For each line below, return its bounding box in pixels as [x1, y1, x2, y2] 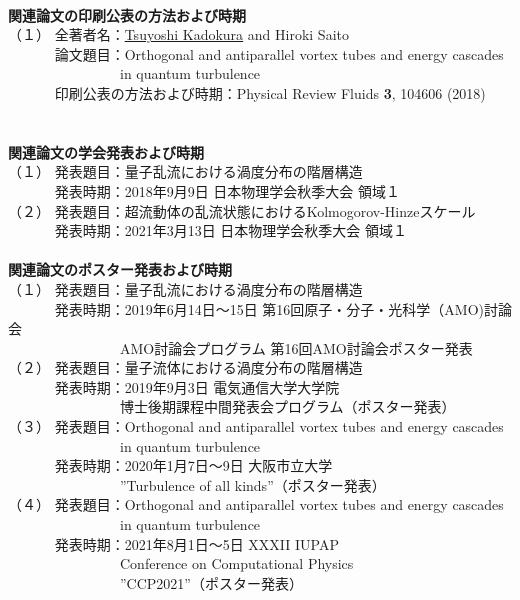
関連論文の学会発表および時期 [8, 141, 204, 162]
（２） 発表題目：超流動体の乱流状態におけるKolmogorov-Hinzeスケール [8, 200, 476, 221]
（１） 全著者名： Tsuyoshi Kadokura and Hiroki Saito [8, 24, 349, 45]
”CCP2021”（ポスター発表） [119, 572, 303, 593]
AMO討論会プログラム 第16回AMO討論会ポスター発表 [119, 337, 473, 358]
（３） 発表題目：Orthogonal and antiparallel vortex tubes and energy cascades [8, 416, 504, 437]
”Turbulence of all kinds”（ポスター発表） [119, 474, 386, 495]
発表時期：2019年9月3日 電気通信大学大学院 [54, 376, 340, 397]
